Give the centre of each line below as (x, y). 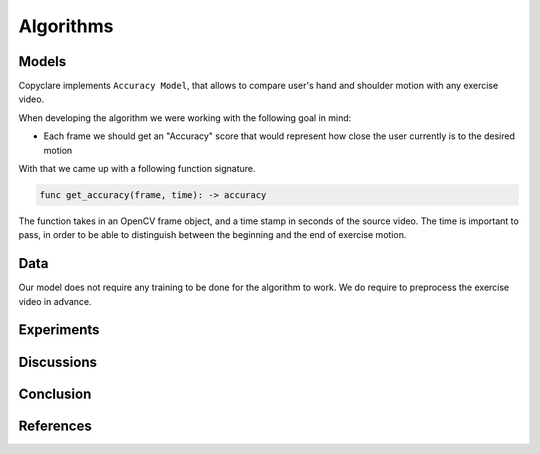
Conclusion (55, 393)
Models (42, 61)
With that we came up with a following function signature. (137, 169)
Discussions (57, 361)
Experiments (59, 330)
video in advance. (55, 301)
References (55, 425)
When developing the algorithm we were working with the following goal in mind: (185, 117)
